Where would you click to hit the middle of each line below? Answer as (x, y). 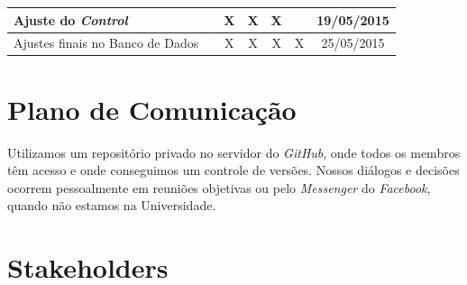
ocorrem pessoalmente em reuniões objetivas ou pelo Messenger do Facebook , (219, 187)
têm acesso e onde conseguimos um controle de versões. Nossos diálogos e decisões (233, 170)
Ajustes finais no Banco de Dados (106, 43)
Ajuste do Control (71, 19)
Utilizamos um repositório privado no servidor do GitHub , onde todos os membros (234, 152)
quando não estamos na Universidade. (112, 205)
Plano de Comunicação (152, 109)
